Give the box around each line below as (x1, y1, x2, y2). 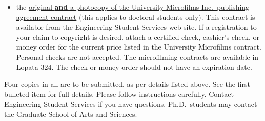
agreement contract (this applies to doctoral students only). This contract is (16, 11, 255, 22)
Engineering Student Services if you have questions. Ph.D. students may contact (4, 99, 257, 109)
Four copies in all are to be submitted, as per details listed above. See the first (4, 79, 250, 89)
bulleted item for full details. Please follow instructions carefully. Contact (4, 88, 234, 99)
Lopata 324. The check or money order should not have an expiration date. (16, 61, 252, 72)
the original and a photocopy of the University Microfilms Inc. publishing (16, 2, 250, 12)
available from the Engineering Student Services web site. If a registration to (16, 21, 257, 32)
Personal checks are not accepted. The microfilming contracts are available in (16, 51, 259, 62)
